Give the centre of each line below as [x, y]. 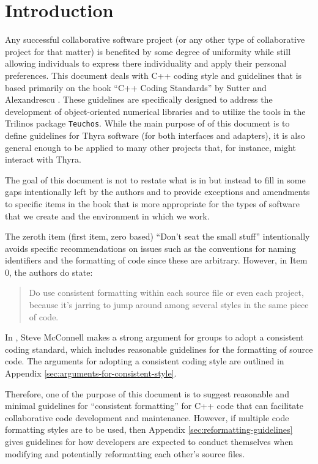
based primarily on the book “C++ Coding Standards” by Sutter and [136, 87]
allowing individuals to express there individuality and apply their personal [146, 63]
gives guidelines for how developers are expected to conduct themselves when [149, 441]
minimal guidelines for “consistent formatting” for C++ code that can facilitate [154, 406]
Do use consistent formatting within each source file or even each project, [166, 293]
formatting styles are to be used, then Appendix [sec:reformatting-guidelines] [149, 429]
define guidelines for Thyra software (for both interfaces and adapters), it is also [155, 135]
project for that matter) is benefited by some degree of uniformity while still [148, 51]
